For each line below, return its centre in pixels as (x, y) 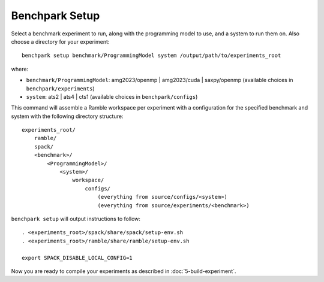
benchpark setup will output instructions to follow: (76, 219)
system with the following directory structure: (67, 116)
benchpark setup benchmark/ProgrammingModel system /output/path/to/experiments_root (151, 56)
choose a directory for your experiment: (60, 41)
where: (20, 69)
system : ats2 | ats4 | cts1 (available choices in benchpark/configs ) (112, 96)
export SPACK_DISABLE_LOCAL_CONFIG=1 (77, 258)
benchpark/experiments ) (61, 88)
